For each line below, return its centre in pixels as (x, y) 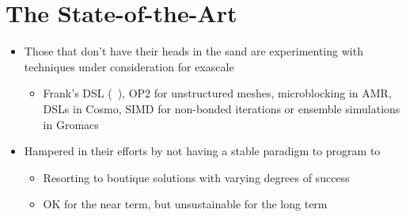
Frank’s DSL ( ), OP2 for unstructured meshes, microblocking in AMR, (217, 93)
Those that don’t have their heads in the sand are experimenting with (194, 51)
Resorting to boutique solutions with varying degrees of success (196, 177)
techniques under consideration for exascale (129, 66)
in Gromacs (71, 124)
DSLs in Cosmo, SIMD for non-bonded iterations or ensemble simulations (222, 108)
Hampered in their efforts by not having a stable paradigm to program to (202, 151)
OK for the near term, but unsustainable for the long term (185, 204)
